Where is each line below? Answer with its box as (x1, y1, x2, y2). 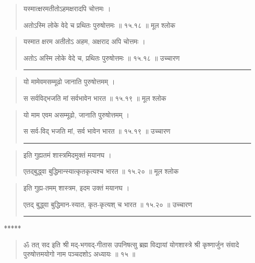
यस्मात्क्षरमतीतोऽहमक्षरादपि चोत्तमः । (23, 3, 111, 13)
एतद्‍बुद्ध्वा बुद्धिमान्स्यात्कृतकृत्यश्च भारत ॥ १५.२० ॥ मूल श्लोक (23, 166, 179, 176)
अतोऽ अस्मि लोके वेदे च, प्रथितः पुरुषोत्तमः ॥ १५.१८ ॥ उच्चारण (23, 52, 180, 63)
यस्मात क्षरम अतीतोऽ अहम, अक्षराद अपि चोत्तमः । (23, 36, 146, 47)
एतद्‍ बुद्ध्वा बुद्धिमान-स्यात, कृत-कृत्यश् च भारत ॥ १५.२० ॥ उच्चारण (23, 199, 192, 209)
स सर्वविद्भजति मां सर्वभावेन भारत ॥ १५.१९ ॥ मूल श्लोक (23, 93, 167, 103)
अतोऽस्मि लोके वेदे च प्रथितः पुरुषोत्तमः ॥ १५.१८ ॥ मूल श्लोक (23, 20, 176, 30)
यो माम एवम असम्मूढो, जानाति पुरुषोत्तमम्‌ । (23, 109, 129, 120)
